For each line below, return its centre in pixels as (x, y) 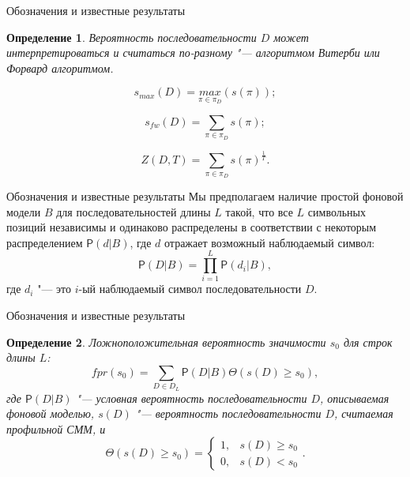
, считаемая (364, 413)
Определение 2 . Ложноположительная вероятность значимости (166, 342)
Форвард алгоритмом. (60, 68)
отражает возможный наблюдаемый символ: (270, 242)
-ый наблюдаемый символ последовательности (190, 289)
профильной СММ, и (56, 428)
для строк (368, 342)
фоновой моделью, (51, 413)
